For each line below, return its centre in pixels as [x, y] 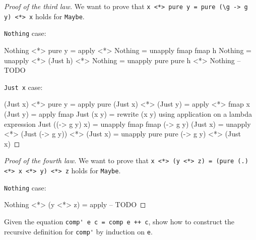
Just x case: [23, 87]
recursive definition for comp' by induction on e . [78, 231]
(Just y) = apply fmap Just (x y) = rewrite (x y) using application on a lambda [128, 114]
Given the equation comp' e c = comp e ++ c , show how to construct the [119, 221]
